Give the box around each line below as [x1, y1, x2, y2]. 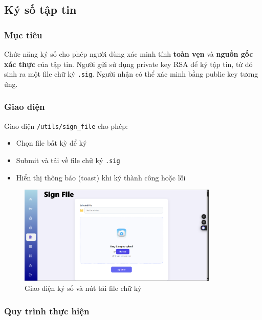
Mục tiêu [4, 28, 42, 41]
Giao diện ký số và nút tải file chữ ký [25, 283, 142, 293]
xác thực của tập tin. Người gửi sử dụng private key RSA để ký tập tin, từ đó [4, 58, 253, 69]
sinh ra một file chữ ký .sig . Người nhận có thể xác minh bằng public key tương [4, 68, 258, 79]
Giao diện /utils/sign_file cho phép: [4, 120, 128, 131]
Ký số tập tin [4, 2, 77, 17]
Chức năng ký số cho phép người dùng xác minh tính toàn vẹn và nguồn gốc [4, 49, 253, 59]
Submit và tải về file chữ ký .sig [16, 154, 120, 165]
